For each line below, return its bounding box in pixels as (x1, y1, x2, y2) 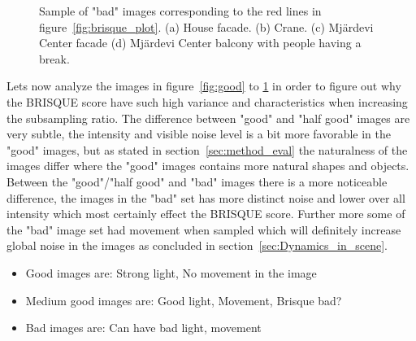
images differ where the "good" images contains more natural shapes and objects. (6, 157, 409, 174)
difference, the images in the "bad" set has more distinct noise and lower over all (6, 189, 405, 206)
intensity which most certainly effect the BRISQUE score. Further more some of (6, 205, 405, 222)
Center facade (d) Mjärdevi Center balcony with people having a (39, 34, 362, 51)
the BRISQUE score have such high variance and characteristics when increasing (6, 93, 408, 110)
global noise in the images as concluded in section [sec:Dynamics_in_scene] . (6, 237, 388, 254)
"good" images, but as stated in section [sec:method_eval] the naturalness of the (6, 141, 408, 158)
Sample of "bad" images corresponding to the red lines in (39, 2, 322, 19)
